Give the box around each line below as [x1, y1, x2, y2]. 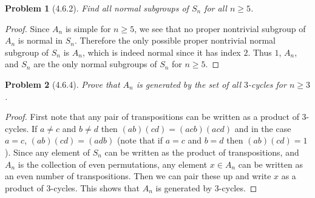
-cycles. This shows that [50, 181, 140, 194]
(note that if [117, 134, 163, 147]
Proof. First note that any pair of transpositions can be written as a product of [5, 110, 299, 123]
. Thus [248, 45, 272, 58]
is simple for [65, 22, 111, 35]
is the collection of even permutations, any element [18, 157, 208, 170]
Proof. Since [5, 22, 50, 35]
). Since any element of [5, 145, 90, 158]
